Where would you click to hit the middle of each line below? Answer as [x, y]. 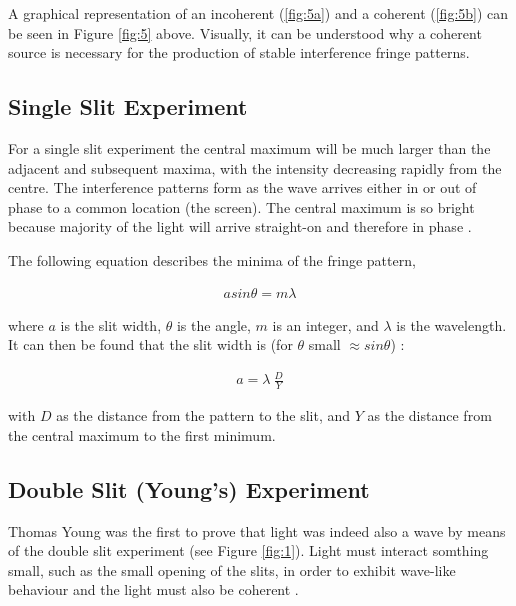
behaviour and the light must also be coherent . [153, 589]
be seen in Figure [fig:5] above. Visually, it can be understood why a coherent [245, 32]
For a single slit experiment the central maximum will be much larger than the [249, 147]
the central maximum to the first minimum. [142, 434]
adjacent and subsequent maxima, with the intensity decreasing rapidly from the [255, 167]
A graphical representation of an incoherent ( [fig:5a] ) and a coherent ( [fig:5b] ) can [258, 13]
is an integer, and [325, 324]
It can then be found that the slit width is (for [150, 344]
